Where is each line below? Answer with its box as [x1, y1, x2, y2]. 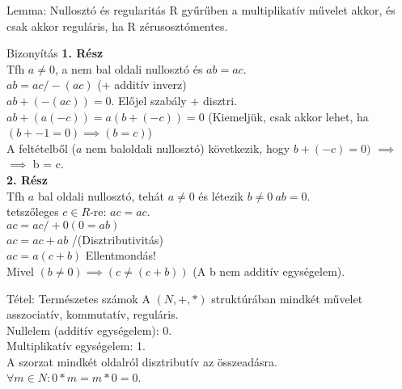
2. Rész [6, 171, 48, 188]
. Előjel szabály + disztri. [111, 91, 238, 108]
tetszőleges [6, 203, 59, 220]
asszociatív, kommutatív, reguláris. [6, 306, 179, 323]
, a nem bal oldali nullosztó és [54, 60, 203, 77]
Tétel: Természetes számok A [6, 290, 150, 307]
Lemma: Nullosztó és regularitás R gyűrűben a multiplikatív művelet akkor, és [6, 2, 396, 18]
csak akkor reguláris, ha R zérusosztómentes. [6, 17, 228, 34]
